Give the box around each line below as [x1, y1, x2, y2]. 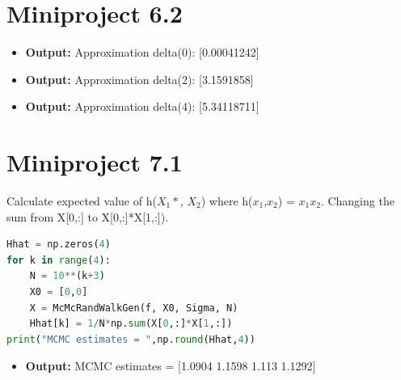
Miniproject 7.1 [6, 146, 183, 179]
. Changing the [320, 192, 395, 209]
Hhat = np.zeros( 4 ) [6, 239, 111, 251]
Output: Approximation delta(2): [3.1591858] [25, 70, 254, 87]
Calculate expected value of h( [6, 192, 157, 209]
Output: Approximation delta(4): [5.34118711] [25, 98, 260, 115]
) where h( [200, 192, 253, 209]
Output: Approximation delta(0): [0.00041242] [25, 44, 260, 61]
